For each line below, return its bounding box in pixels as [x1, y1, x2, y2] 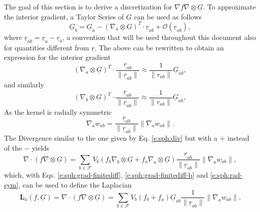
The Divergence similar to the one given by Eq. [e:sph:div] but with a [4, 133, 217, 143]
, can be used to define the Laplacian [18, 179, 132, 190]
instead [227, 133, 249, 143]
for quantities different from [4, 42, 89, 52]
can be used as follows [134, 11, 202, 21]
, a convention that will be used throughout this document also [62, 31, 256, 42]
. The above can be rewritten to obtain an [94, 42, 224, 52]
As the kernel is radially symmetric [4, 106, 112, 117]
